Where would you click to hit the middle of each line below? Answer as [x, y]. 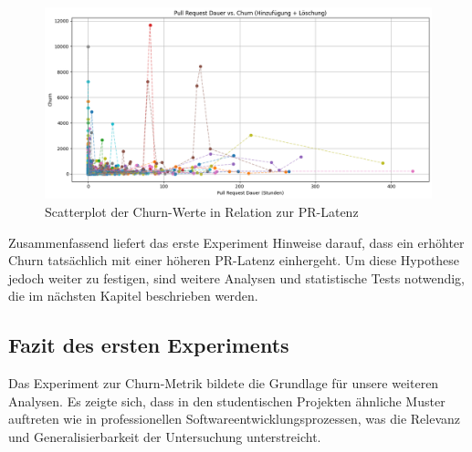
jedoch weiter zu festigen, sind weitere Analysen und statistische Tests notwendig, [236, 277]
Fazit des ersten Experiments [149, 345]
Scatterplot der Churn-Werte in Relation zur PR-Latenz [202, 211]
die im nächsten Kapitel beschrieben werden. [133, 296]
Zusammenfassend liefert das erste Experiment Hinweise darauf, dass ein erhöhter [236, 242]
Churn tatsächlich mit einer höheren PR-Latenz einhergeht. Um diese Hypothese [234, 260]
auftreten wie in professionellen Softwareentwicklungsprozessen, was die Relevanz [235, 419]
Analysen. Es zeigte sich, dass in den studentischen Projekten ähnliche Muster [227, 401]
